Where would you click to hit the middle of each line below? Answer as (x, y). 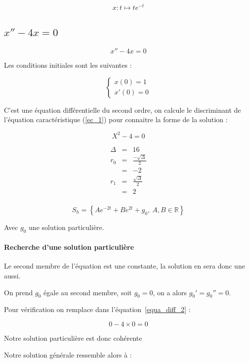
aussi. (12, 275)
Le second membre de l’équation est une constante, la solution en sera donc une (124, 266)
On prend (19, 292)
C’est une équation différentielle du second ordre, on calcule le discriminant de (123, 110)
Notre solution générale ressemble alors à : (68, 354)
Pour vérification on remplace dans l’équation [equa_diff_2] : (97, 309)
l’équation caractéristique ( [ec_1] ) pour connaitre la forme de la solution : (116, 119)
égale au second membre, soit (88, 292)
